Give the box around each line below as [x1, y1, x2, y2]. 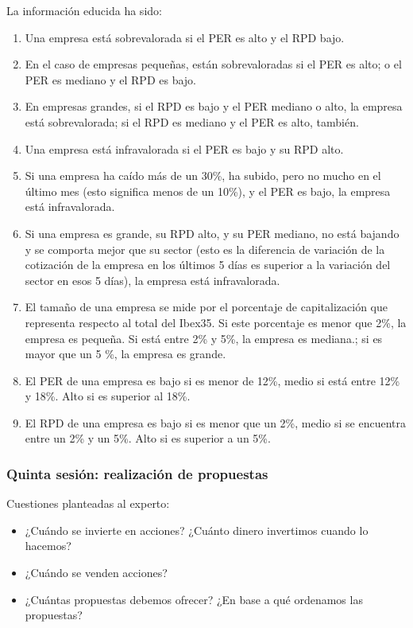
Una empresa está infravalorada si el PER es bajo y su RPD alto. [25, 140, 344, 157]
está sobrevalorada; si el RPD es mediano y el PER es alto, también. [25, 113, 359, 130]
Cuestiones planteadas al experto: [6, 495, 170, 512]
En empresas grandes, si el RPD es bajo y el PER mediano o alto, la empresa [25, 98, 403, 115]
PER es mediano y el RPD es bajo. [25, 71, 196, 88]
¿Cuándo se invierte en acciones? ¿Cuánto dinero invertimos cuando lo [25, 521, 369, 538]
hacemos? [25, 537, 71, 554]
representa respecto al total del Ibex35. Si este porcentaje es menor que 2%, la [25, 314, 407, 330]
